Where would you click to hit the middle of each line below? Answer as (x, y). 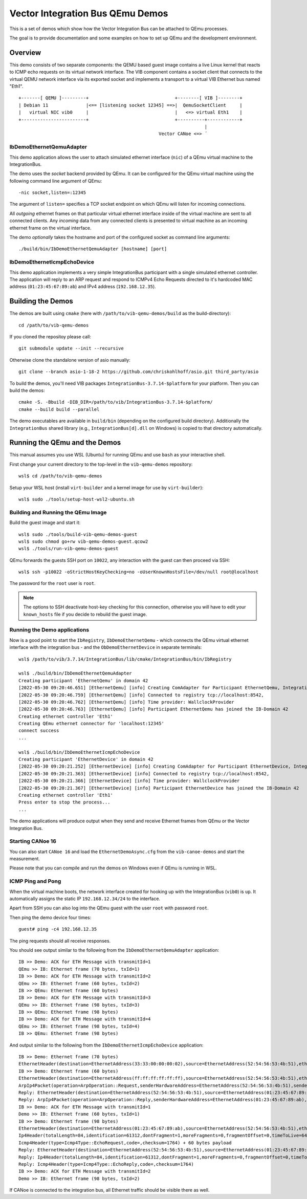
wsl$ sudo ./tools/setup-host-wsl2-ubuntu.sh (77, 499)
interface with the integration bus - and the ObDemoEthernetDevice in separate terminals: (106, 647)
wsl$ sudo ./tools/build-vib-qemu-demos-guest (78, 534)
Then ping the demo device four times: (50, 917)
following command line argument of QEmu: (56, 181)
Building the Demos (41, 301)
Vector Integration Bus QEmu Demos (89, 13)
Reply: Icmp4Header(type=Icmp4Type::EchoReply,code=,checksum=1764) (106, 1164)
